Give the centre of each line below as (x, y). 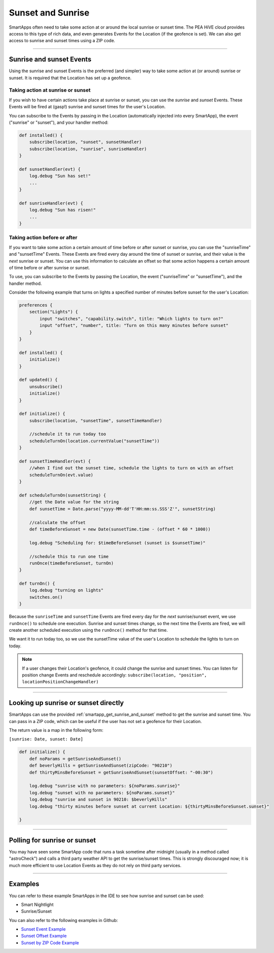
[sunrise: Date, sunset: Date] (46, 739)
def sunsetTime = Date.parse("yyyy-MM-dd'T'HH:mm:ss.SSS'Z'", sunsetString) (122, 509)
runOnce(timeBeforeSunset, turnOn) (71, 563)
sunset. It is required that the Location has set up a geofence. (70, 78)
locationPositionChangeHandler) (60, 682)
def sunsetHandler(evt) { (50, 169)
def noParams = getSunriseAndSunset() (75, 759)
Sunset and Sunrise (49, 13)
